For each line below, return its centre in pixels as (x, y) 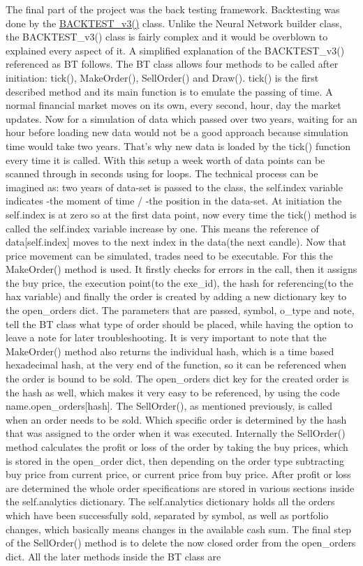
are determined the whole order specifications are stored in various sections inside (180, 487)
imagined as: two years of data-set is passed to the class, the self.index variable (174, 187)
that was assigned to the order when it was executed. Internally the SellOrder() (176, 433)
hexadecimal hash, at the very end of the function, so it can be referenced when (176, 365)
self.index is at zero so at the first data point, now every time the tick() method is (181, 214)
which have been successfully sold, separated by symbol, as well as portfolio (167, 515)
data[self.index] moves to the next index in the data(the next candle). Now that (176, 242)
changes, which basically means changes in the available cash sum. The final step (179, 529)
